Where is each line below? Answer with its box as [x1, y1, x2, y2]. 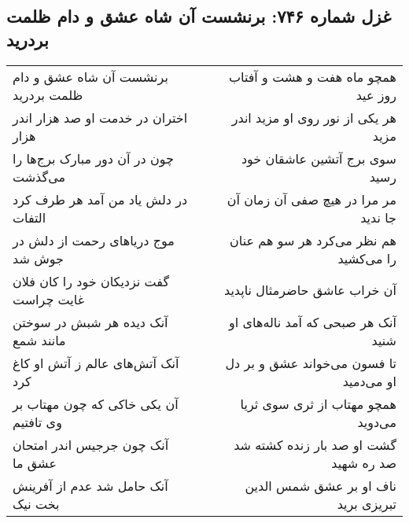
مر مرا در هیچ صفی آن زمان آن [227, 190, 396, 208]
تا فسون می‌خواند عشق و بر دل [225, 353, 396, 372]
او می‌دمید [342, 371, 396, 390]
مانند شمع [13, 330, 66, 349]
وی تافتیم [13, 412, 62, 431]
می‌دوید [357, 412, 396, 431]
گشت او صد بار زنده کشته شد [234, 435, 396, 454]
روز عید [356, 85, 396, 104]
